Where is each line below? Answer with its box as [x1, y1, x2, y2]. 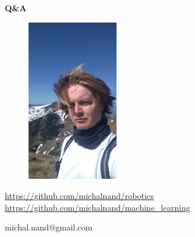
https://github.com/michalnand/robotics [5, 189, 154, 201]
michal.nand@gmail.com [5, 221, 93, 233]
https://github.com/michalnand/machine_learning [5, 201, 190, 213]
